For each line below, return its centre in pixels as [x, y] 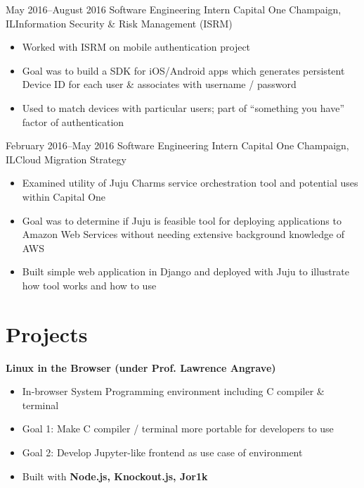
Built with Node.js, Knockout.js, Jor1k [115, 476]
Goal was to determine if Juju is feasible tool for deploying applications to [182, 220]
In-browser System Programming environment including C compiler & [173, 391]
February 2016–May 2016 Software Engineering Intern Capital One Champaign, [177, 145]
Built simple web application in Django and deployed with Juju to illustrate [186, 271]
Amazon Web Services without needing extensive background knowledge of [183, 234]
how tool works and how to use [89, 285]
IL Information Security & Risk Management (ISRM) [119, 23]
